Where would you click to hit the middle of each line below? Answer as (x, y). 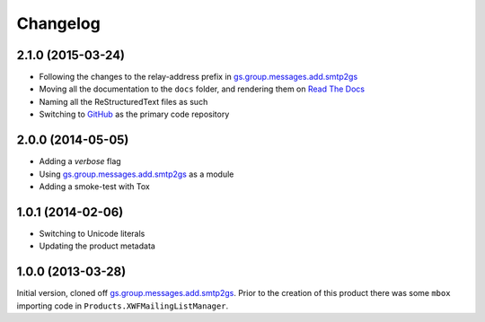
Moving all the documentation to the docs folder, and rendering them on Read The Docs (202, 89)
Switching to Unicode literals (92, 233)
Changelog (58, 23)
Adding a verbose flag (80, 161)
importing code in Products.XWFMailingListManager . (123, 306)
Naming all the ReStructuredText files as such (123, 101)
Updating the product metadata (97, 246)
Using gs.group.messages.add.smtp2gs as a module (137, 174)
